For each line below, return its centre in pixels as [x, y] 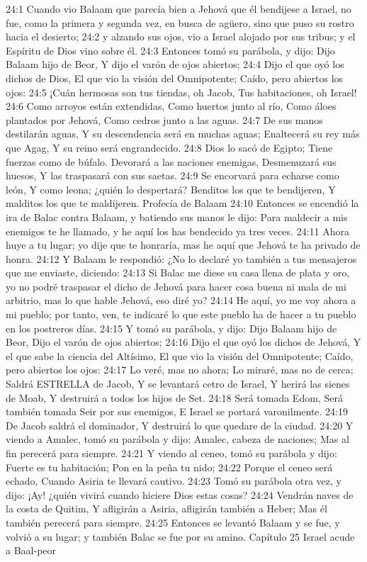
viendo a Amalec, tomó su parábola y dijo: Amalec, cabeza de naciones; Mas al [177, 439]
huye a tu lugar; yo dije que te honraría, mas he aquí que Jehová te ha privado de [183, 245]
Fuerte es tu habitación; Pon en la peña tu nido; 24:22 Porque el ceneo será [169, 467]
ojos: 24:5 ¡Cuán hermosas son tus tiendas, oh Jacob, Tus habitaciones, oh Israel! [181, 92]
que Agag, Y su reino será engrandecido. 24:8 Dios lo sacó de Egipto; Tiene [169, 147]
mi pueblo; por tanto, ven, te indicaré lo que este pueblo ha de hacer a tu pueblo [181, 314]
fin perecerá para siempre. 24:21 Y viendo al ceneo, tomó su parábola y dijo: [171, 453]
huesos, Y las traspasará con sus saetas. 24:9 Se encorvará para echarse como [173, 175]
